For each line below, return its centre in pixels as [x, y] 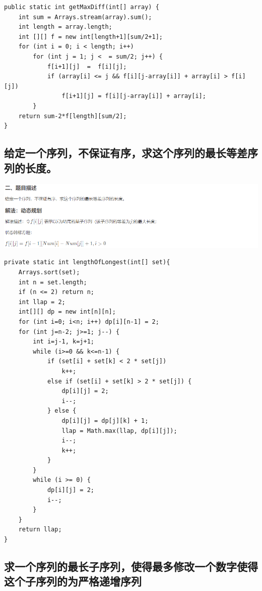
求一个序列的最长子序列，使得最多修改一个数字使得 [131, 567]
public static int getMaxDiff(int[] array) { [82, 7]
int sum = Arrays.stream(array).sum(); [85, 17]
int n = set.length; [53, 282]
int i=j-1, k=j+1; [63, 342]
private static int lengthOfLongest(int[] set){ [87, 262]
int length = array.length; [65, 27]
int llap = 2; [42, 302]
